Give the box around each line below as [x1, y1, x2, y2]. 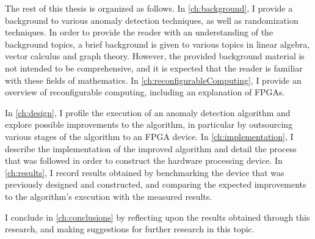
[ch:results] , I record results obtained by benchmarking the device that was [5, 166, 284, 178]
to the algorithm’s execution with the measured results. [5, 189, 212, 202]
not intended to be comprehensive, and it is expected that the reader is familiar [5, 61, 303, 74]
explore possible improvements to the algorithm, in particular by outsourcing [5, 118, 293, 131]
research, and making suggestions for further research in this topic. [5, 222, 255, 235]
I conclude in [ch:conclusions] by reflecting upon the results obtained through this [5, 210, 310, 223]
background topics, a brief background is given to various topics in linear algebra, [5, 37, 310, 50]
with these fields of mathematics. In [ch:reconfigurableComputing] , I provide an [5, 73, 302, 86]
